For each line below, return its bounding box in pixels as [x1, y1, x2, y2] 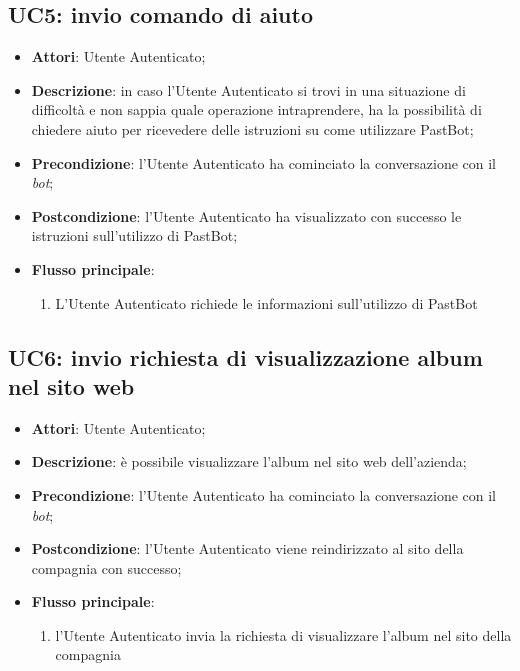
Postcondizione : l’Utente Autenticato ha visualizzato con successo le [31, 205, 462, 226]
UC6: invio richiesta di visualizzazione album [8, 341, 483, 372]
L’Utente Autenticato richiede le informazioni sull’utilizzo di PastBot [55, 292, 478, 313]
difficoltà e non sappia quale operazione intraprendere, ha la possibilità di [31, 99, 482, 120]
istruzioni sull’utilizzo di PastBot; [31, 225, 238, 246]
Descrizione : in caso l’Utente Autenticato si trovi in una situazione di [31, 79, 466, 100]
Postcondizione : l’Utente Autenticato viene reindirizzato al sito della [31, 538, 464, 559]
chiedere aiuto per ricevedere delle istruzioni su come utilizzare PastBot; [31, 118, 474, 139]
